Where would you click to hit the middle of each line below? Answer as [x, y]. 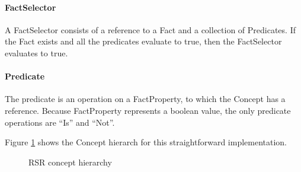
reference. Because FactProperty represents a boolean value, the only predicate [148, 110]
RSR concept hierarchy [70, 162]
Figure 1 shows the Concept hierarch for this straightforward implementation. [146, 142]
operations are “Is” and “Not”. [60, 122]
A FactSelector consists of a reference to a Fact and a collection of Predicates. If [150, 29]
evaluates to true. [36, 52]
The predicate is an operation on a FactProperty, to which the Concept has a [145, 99]
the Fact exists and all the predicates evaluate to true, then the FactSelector [143, 41]
